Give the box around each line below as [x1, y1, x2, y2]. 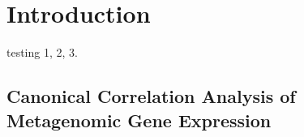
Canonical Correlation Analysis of [6, 83, 296, 109]
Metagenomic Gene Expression [6, 107, 272, 132]
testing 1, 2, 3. [6, 44, 78, 61]
